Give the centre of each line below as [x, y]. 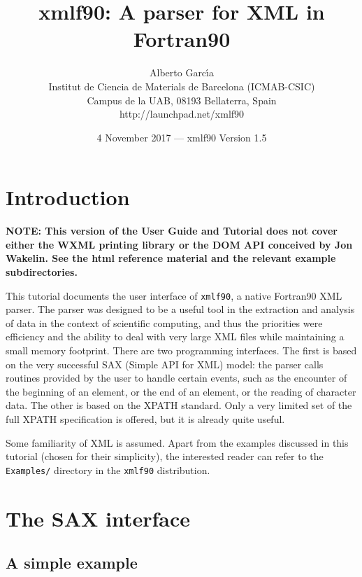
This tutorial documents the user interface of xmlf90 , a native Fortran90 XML [174, 295]
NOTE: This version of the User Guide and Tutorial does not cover [172, 231]
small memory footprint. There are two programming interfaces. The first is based [181, 350]
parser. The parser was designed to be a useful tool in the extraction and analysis [180, 309]
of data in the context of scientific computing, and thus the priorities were [164, 322]
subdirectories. [42, 272]
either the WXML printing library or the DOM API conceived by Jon [179, 244]
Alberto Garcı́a [182, 72]
